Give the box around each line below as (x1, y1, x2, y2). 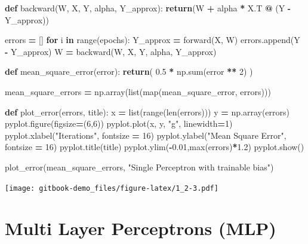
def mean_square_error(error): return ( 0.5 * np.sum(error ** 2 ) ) (5, 65, 253, 78)
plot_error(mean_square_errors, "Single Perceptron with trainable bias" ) (5, 160, 274, 173)
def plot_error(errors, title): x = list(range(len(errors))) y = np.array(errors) (5, 105, 289, 118)
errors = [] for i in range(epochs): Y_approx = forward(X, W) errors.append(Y (5, 33, 300, 46)
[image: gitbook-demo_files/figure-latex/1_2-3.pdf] (5, 184, 218, 193)
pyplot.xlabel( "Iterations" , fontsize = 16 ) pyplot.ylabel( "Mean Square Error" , (5, 129, 287, 141)
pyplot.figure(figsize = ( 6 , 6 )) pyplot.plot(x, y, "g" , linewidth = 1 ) (5, 117, 233, 130)
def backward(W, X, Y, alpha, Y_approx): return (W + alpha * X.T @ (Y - (5, 2, 291, 14)
